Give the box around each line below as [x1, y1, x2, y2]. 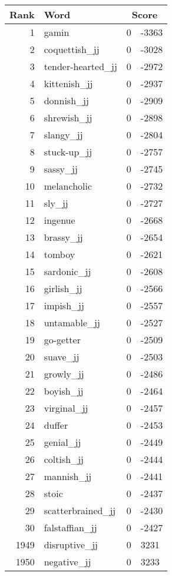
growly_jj [44, 367, 84, 380]
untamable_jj [44, 316, 100, 329]
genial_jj [44, 435, 81, 449]
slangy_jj [44, 128, 83, 141]
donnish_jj [44, 94, 89, 107]
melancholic [44, 179, 92, 193]
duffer [44, 418, 68, 432]
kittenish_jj [44, 77, 93, 90]
